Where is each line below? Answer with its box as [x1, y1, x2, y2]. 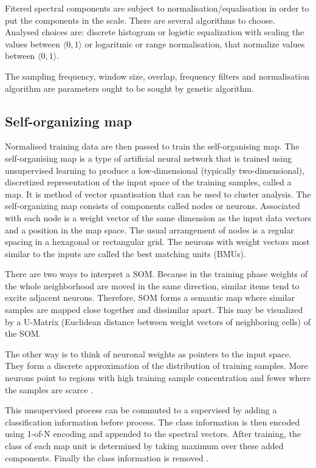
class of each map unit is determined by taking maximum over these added [5, 439, 284, 452]
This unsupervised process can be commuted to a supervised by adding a [5, 404, 277, 416]
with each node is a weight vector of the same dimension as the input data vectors [5, 211, 312, 224]
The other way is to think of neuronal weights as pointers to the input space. [5, 347, 292, 360]
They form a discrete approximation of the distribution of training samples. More [5, 359, 308, 372]
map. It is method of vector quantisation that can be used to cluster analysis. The [5, 187, 311, 200]
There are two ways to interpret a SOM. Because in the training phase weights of [5, 267, 308, 280]
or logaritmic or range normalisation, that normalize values [84, 37, 305, 50]
